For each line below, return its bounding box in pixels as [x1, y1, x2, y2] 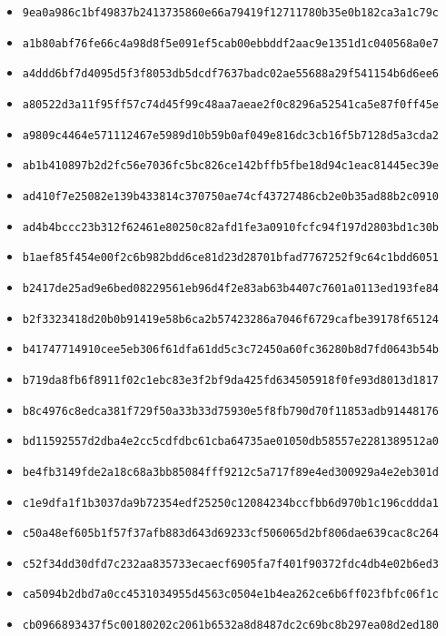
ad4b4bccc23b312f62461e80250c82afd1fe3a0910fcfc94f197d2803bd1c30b [22, 220, 439, 234]
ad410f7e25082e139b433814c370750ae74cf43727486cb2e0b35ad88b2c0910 [22, 189, 439, 203]
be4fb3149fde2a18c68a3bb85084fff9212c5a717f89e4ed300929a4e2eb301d [22, 465, 439, 479]
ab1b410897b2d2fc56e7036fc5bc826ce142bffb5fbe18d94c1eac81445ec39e [22, 159, 439, 173]
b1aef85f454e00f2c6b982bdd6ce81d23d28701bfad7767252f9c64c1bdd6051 [22, 251, 439, 265]
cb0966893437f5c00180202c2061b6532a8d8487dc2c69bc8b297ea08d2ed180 [22, 619, 439, 632]
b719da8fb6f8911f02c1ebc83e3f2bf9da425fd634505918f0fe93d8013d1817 [22, 373, 439, 387]
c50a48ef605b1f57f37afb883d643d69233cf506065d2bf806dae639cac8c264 [22, 527, 439, 540]
